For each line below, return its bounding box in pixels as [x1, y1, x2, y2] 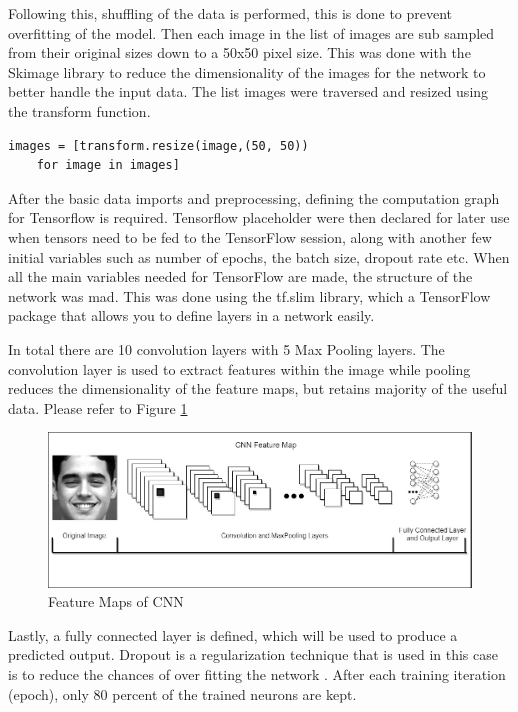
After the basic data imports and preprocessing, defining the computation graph [8, 187, 500, 208]
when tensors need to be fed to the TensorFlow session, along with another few [8, 226, 492, 247]
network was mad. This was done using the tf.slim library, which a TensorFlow [8, 285, 491, 306]
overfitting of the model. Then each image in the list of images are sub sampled [8, 22, 495, 43]
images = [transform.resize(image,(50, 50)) [8, 138, 309, 153]
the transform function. [8, 100, 151, 121]
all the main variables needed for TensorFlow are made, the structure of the [8, 266, 473, 287]
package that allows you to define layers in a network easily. [8, 305, 375, 326]
